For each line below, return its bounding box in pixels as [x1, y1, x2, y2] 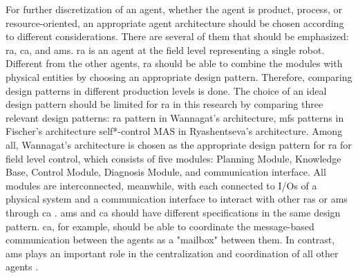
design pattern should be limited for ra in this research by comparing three [6, 97, 323, 111]
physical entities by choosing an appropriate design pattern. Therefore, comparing [6, 69, 352, 84]
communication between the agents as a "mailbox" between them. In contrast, [6, 232, 335, 247]
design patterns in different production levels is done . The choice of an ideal [6, 83, 327, 98]
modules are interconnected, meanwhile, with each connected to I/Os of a [6, 178, 317, 192]
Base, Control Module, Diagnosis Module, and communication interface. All [6, 165, 326, 179]
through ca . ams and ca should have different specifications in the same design [6, 205, 341, 219]
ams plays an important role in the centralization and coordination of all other [6, 245, 339, 260]
